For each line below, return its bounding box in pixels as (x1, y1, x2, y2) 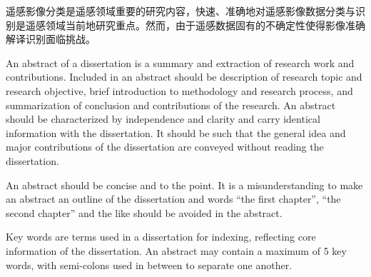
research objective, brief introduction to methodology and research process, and (6, 83, 353, 98)
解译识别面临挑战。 (6, 31, 96, 46)
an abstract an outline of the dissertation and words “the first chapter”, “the (6, 191, 341, 206)
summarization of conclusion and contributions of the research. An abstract (6, 97, 336, 112)
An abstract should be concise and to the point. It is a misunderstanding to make (6, 177, 363, 192)
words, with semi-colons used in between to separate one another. (6, 257, 293, 272)
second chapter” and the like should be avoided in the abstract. (6, 205, 283, 220)
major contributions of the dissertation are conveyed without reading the (6, 139, 324, 154)
